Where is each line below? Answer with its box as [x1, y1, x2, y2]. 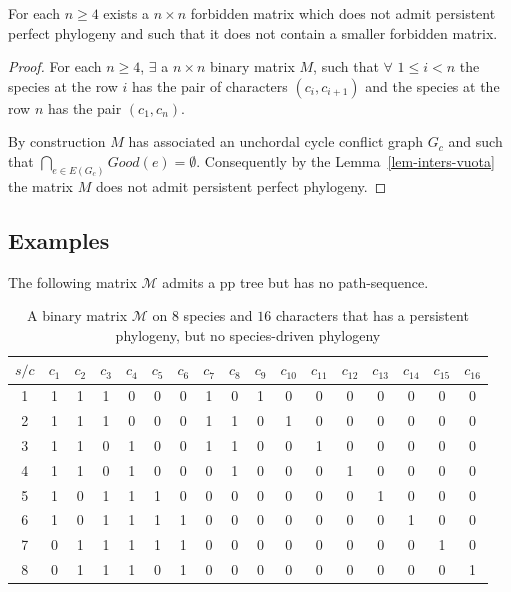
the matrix [8, 175, 73, 196]
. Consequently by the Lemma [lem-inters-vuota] [196, 150, 495, 171]
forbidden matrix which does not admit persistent [190, 3, 496, 23]
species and [183, 305, 253, 326]
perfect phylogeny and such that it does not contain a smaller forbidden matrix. [8, 22, 498, 43]
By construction [8, 131, 106, 152]
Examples [8, 224, 110, 255]
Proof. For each [8, 56, 102, 77]
